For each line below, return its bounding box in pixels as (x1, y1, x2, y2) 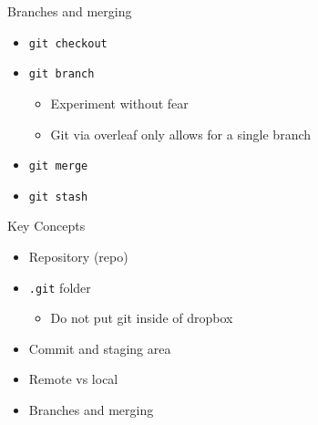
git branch (28, 67, 95, 81)
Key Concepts (7, 216, 86, 235)
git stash (28, 190, 88, 203)
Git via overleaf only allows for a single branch (50, 124, 312, 143)
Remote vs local (28, 369, 118, 389)
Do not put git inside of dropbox (50, 308, 233, 327)
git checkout (28, 36, 108, 50)
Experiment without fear (50, 93, 189, 112)
